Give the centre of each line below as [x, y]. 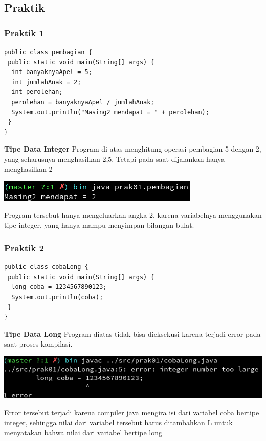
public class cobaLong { [46, 267]
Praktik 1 [24, 32]
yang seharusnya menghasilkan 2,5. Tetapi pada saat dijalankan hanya [115, 158]
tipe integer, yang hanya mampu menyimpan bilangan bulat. [99, 225]
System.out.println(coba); [57, 297]
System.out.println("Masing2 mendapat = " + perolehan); [110, 112]
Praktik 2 [24, 247]
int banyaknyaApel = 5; [52, 72]
